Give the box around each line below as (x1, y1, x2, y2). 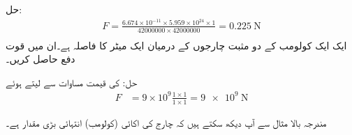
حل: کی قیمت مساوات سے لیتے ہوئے (6, 74, 138, 89)
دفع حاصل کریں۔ (6, 51, 75, 66)
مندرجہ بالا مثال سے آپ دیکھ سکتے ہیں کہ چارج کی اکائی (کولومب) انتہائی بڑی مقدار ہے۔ (6, 115, 327, 129)
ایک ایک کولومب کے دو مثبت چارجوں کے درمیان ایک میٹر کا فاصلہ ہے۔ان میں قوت (6, 38, 347, 52)
